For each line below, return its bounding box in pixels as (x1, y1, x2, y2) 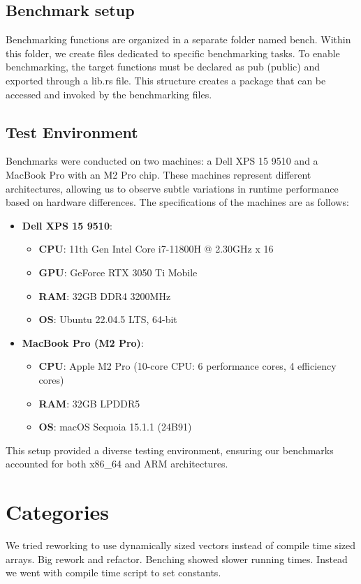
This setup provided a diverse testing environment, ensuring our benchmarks (6, 442, 334, 457)
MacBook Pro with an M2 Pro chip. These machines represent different (6, 167, 311, 181)
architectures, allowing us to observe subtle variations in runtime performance (6, 181, 339, 195)
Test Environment (6, 121, 138, 142)
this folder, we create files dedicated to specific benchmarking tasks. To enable (6, 45, 340, 60)
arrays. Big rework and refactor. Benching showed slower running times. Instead (6, 551, 348, 566)
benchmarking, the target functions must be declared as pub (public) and (6, 59, 320, 74)
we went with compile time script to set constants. (6, 565, 221, 580)
